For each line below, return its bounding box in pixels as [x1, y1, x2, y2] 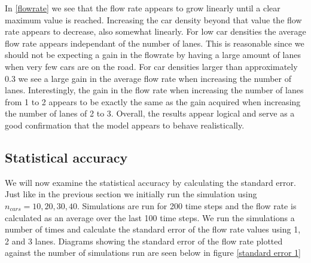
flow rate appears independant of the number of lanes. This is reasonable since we [5, 36, 304, 49]
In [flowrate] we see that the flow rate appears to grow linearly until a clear [5, 2, 280, 14]
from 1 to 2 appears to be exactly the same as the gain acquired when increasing [5, 95, 301, 108]
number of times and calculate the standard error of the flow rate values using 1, [5, 223, 301, 236]
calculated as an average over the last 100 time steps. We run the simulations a [5, 211, 295, 224]
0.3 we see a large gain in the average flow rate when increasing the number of [5, 72, 292, 84]
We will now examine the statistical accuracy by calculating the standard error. [5, 176, 296, 188]
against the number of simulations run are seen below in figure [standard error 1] [5, 246, 301, 259]
